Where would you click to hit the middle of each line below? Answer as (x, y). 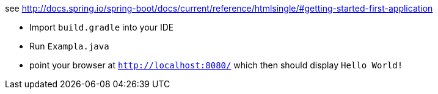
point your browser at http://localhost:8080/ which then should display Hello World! (216, 65)
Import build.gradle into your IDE (102, 27)
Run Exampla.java (69, 46)
